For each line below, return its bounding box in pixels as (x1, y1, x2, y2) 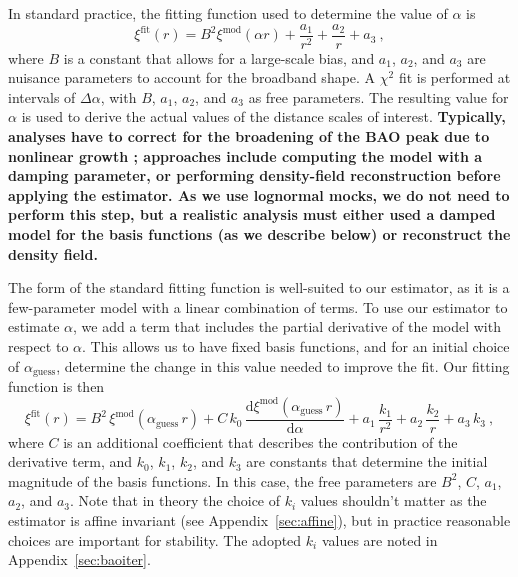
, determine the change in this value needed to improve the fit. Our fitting (56, 355, 510, 376)
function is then (8, 376, 105, 397)
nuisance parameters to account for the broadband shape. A (8, 67, 376, 88)
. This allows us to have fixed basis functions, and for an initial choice (82, 335, 510, 356)
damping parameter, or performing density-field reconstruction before (8, 165, 501, 186)
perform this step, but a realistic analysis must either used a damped (8, 204, 496, 225)
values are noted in (321, 529, 438, 550)
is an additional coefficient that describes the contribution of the (63, 431, 458, 452)
